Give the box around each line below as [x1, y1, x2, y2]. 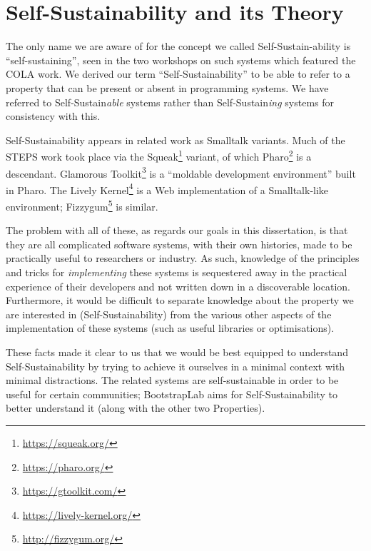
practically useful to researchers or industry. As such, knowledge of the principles [6, 251, 360, 266]
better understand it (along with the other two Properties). [6, 400, 265, 415]
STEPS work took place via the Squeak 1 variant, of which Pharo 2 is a [6, 147, 312, 163]
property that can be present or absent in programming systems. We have [6, 80, 329, 95]
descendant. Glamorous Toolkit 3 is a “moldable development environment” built [6, 163, 356, 181]
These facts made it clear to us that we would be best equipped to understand [6, 345, 348, 360]
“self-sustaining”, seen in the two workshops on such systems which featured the [6, 52, 356, 67]
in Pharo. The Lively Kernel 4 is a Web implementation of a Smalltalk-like [6, 180, 329, 197]
